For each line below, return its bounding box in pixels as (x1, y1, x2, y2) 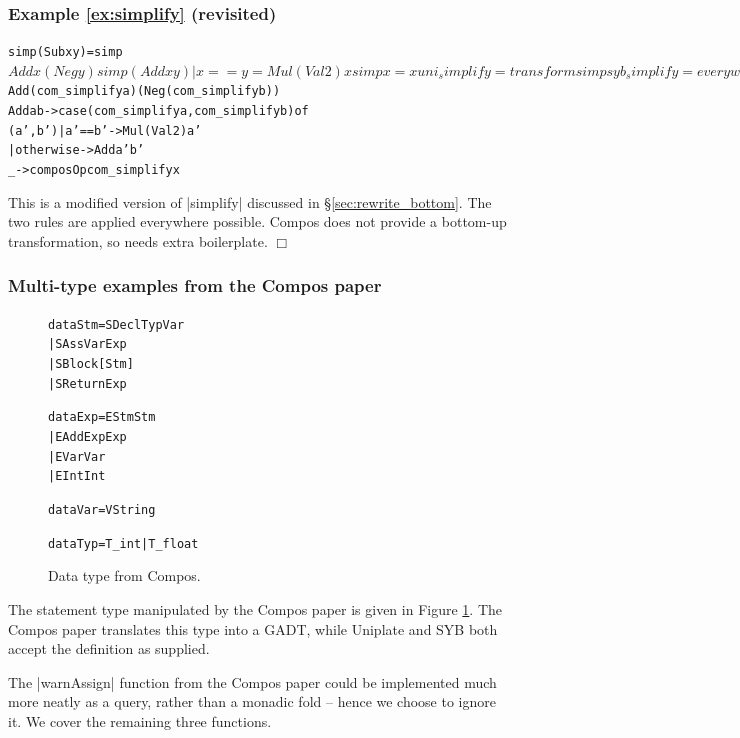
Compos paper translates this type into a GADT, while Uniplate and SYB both (8, 618, 498, 639)
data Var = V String (48, 503, 156, 517)
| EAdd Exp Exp (48, 430, 127, 445)
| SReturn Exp (48, 376, 127, 391)
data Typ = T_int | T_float (48, 536, 199, 551)
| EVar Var (48, 449, 106, 464)
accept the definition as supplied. (8, 638, 210, 659)
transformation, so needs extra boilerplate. (8, 230, 268, 251)
